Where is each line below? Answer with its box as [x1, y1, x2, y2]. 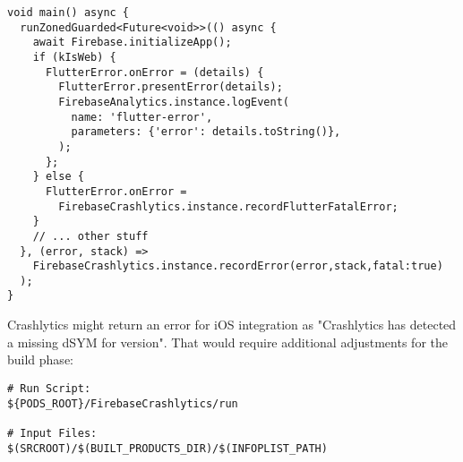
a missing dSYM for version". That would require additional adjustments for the [7, 332, 448, 351]
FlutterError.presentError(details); [58, 81, 283, 94]
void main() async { [7, 6, 130, 19]
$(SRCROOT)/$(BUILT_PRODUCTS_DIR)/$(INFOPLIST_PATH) [7, 441, 328, 455]
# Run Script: [7, 381, 91, 395]
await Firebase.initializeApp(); [32, 36, 232, 49]
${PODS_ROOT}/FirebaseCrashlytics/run [7, 397, 238, 410]
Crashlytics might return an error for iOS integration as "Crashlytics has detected [7, 315, 457, 334]
